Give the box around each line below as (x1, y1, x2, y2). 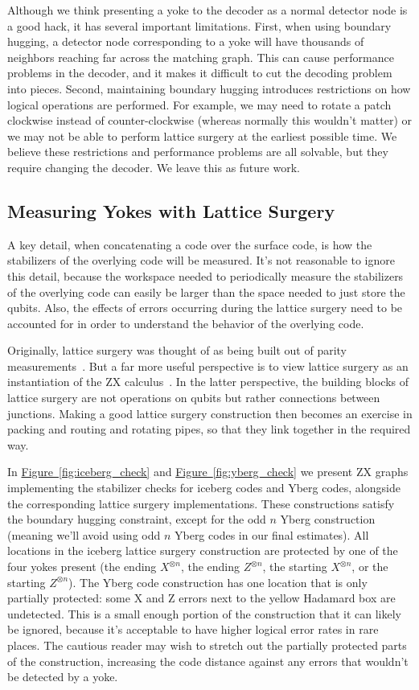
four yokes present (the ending (7, 558, 157, 575)
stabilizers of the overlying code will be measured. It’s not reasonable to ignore (7, 252, 396, 269)
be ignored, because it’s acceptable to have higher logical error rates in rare (7, 621, 379, 638)
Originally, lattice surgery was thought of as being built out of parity (7, 342, 347, 359)
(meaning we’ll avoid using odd (7, 526, 161, 543)
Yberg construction (280, 511, 376, 528)
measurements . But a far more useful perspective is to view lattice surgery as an (7, 357, 409, 374)
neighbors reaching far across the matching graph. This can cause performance (7, 48, 394, 65)
